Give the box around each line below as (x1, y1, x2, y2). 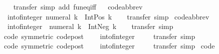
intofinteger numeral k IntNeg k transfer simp (7, 21, 173, 31)
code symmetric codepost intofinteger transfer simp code (4, 40, 215, 51)
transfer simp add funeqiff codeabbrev (13, 1, 143, 11)
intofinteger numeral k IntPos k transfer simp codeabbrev (7, 11, 209, 21)
